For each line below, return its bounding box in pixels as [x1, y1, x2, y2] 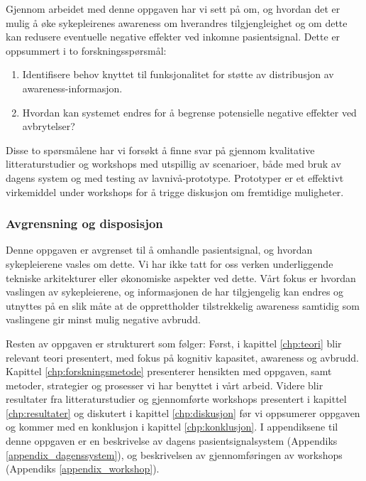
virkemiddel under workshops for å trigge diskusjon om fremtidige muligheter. [6, 184, 344, 199]
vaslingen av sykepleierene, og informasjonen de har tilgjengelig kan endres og [6, 284, 344, 299]
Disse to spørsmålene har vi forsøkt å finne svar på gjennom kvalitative [6, 142, 315, 157]
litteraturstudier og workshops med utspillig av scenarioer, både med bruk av [6, 156, 341, 171]
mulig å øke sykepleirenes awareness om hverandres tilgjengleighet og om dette [6, 15, 348, 30]
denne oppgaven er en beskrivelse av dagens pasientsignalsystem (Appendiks [6, 433, 338, 448]
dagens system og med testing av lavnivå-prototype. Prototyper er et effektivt [6, 170, 344, 185]
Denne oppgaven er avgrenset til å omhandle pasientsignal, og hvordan [6, 242, 313, 257]
